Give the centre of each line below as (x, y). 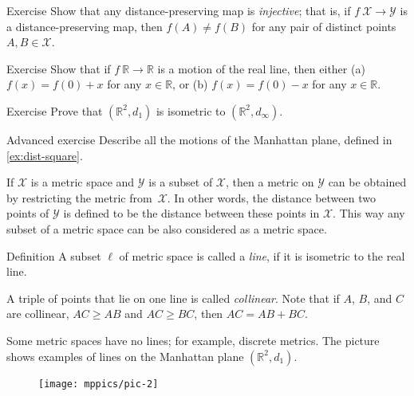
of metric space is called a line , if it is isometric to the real (262, 255)
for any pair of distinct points (324, 26)
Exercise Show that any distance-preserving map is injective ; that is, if (179, 10)
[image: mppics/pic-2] (99, 384)
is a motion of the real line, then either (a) (261, 68)
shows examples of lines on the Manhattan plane (125, 356)
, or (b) (190, 84)
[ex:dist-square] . (45, 155)
